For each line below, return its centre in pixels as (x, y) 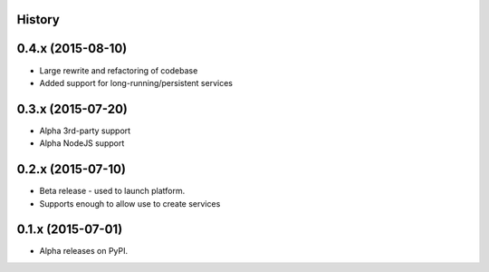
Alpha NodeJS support (82, 143)
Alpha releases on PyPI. (84, 251)
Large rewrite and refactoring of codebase (119, 70)
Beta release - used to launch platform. (112, 191)
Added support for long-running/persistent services (136, 83)
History (38, 19)
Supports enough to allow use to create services (130, 203)
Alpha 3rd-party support (85, 131)
